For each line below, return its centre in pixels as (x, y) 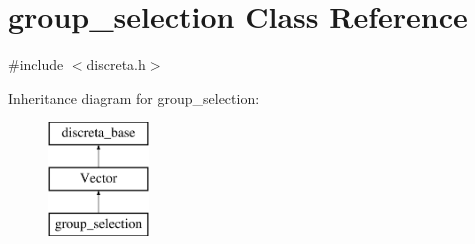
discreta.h (116, 64)
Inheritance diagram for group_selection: (134, 97)
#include (36, 64)
